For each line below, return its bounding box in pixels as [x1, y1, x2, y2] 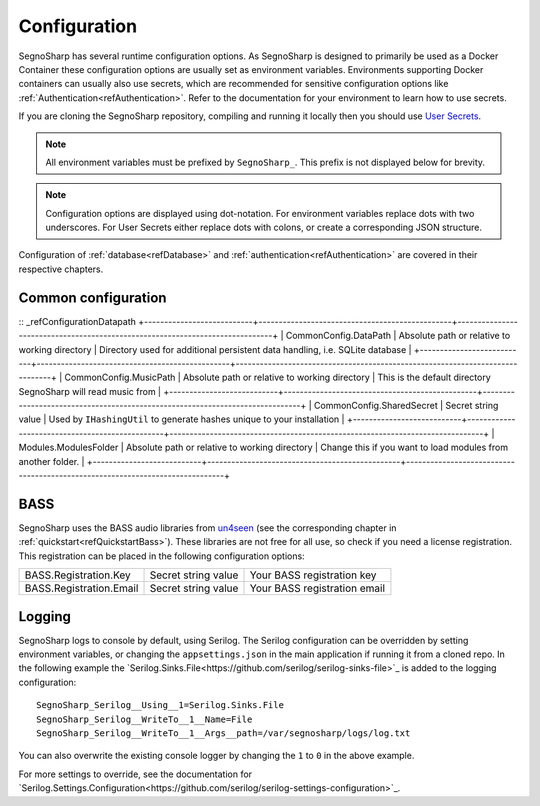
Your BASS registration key [249, 568, 377, 582]
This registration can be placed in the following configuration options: [18, 550, 305, 562]
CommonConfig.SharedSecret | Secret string [313, 400, 499, 412]
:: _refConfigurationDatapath [18, 315, 137, 327]
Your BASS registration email [249, 581, 385, 595]
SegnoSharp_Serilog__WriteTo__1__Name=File [36, 713, 253, 725]
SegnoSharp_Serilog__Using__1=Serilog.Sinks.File [36, 700, 285, 711]
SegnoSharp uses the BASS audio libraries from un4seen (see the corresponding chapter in [18, 521, 397, 534]
